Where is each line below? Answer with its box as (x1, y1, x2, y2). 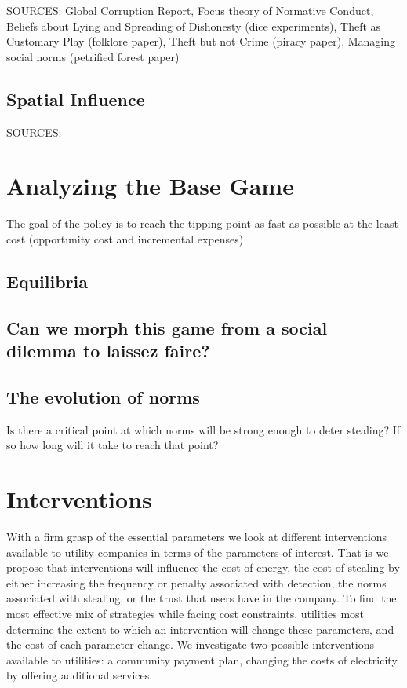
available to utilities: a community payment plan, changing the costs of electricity (6, 651, 398, 668)
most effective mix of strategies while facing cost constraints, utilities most (6, 605, 365, 621)
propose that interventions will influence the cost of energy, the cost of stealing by (6, 559, 400, 576)
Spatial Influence (6, 86, 145, 111)
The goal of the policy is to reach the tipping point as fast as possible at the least (6, 215, 398, 232)
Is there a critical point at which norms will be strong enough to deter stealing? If (6, 421, 401, 437)
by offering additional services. (6, 667, 153, 683)
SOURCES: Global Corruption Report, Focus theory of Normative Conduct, (6, 2, 374, 18)
